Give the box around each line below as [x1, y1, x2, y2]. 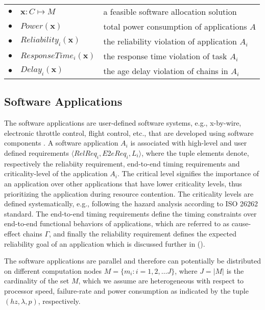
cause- [231, 218, 251, 229]
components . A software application [4, 137, 118, 148]
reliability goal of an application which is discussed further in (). [4, 238, 205, 249]
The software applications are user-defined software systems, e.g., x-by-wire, [4, 117, 242, 128]
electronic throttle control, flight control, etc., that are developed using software [4, 127, 254, 138]
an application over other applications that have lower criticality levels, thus [4, 178, 242, 188]
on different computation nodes [4, 265, 102, 276]
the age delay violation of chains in [103, 65, 228, 77]
